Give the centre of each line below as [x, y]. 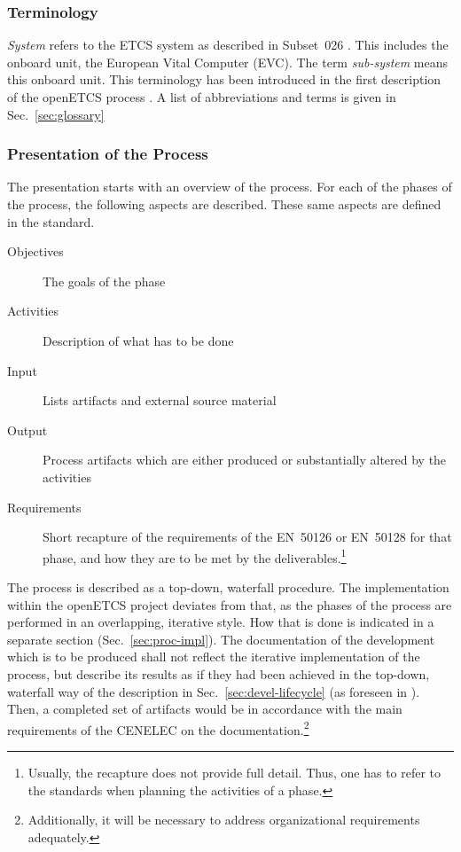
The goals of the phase [104, 281]
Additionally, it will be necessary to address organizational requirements [224, 820]
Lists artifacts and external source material [160, 400]
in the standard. [51, 221]
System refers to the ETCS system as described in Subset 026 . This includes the [228, 45]
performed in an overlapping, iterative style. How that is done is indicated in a [221, 622]
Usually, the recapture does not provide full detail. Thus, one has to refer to [234, 772]
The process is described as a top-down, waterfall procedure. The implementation [228, 586]
